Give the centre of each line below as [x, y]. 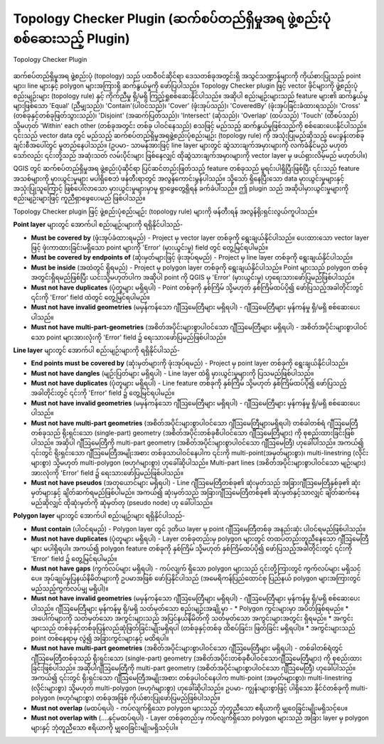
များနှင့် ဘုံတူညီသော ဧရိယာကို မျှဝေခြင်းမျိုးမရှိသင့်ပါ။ [105, 728]
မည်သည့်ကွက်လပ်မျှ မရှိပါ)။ [70, 588]
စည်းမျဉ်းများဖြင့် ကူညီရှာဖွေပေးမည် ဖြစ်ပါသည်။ [79, 198]
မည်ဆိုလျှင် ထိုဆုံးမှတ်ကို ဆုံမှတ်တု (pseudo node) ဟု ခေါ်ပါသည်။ [122, 502]
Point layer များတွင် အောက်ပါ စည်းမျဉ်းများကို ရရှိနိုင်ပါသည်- [98, 225]
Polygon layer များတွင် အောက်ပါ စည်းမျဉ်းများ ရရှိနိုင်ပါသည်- [99, 516]
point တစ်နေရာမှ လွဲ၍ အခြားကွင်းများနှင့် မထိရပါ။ [100, 638]
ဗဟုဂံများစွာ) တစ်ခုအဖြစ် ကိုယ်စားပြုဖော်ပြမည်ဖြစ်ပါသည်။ [139, 698]
